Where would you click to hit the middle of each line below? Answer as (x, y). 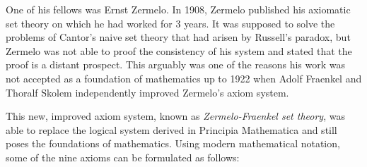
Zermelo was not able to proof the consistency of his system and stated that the (179, 50)
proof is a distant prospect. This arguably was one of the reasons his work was (175, 64)
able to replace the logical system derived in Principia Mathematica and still (171, 129)
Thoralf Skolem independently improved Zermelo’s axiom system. (147, 92)
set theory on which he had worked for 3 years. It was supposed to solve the (170, 23)
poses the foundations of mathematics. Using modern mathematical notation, (173, 143)
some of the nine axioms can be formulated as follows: (123, 157)
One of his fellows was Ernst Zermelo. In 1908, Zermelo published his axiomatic (178, 9)
